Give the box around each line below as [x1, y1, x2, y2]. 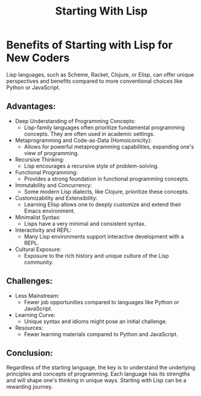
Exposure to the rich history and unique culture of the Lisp [24, 252, 169, 259]
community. [24, 258, 54, 266]
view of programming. [24, 149, 80, 156]
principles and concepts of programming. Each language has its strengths [6, 370, 190, 378]
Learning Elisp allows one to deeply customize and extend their [24, 200, 182, 208]
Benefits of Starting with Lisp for [6, 38, 173, 52]
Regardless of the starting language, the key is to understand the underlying [6, 364, 196, 371]
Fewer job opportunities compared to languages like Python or [24, 298, 179, 305]
